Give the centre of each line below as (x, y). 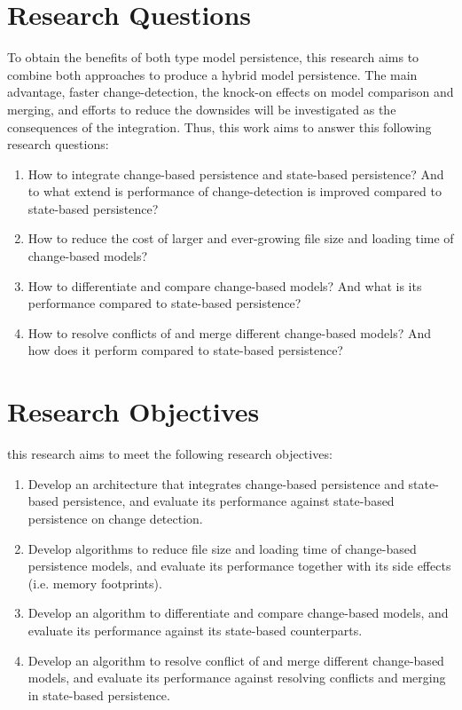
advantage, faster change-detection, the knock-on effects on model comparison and (231, 92)
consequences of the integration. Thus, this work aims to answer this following (219, 126)
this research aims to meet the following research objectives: (170, 454)
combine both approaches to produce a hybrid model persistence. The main (212, 74)
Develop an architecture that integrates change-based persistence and (216, 483)
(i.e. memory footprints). (95, 583)
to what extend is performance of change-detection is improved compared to (235, 191)
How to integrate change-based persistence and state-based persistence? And (236, 174)
